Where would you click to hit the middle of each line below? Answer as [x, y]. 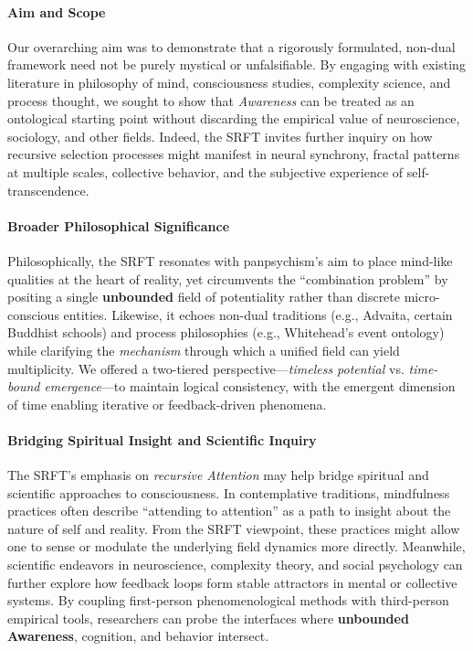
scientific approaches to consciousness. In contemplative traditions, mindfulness [229, 492]
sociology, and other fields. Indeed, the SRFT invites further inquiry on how [220, 136]
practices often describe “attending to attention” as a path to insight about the [229, 511]
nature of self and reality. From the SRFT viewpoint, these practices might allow [234, 528]
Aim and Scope [57, 11]
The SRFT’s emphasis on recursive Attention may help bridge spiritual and [218, 475]
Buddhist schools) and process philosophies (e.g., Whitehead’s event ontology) [226, 332]
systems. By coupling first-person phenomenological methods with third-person [228, 600]
